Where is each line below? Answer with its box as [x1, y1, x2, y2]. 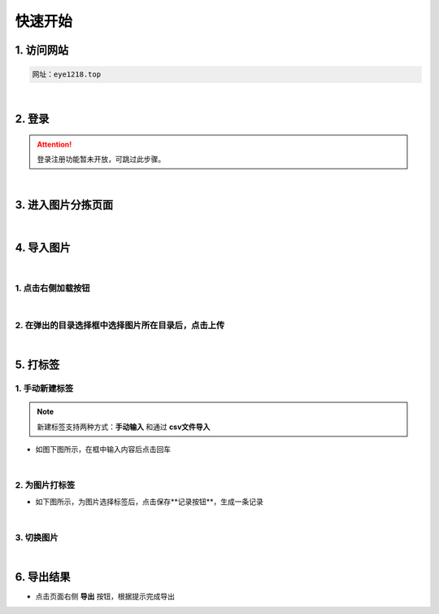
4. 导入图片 [15, 241, 71, 255]
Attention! [37, 139, 72, 149]
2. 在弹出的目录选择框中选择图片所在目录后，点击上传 [15, 320, 225, 331]
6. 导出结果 [15, 570, 71, 584]
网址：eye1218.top [32, 70, 102, 79]
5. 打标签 [15, 358, 60, 372]
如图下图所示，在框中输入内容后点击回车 [35, 445, 171, 454]
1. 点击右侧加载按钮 [15, 282, 90, 293]
